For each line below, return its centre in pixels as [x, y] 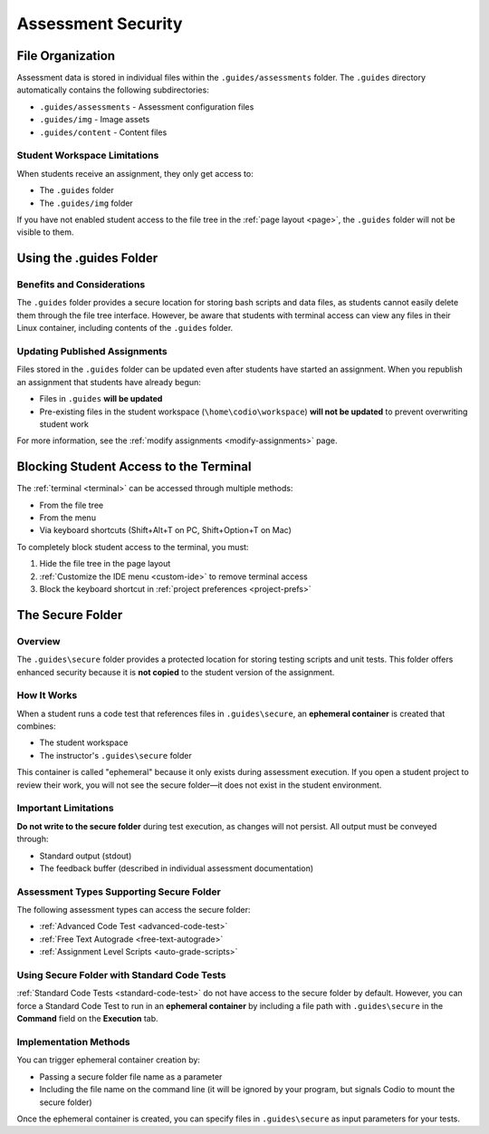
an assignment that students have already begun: [109, 382]
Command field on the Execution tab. [87, 1019]
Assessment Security [100, 24]
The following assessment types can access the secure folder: [134, 910]
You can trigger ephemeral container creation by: [109, 1060]
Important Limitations [65, 809]
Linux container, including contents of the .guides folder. [125, 328]
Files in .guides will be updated [101, 399]
